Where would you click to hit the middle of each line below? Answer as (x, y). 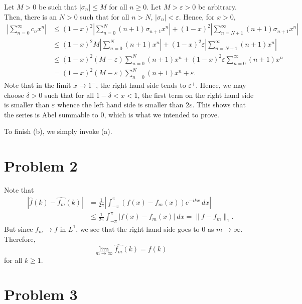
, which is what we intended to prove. (162, 114)
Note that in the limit (38, 85)
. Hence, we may (221, 85)
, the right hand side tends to (141, 85)
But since (19, 229)
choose (14, 95)
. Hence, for (197, 16)
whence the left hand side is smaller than (120, 105)
